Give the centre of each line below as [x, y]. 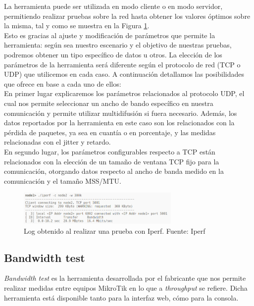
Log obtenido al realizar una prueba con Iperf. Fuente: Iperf [115, 230]
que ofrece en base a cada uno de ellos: [63, 83]
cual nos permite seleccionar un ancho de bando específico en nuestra [109, 103]
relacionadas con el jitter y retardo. [57, 142]
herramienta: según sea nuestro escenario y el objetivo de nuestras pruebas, [118, 45]
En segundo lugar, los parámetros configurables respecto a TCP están [110, 151]
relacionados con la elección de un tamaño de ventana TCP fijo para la [112, 161]
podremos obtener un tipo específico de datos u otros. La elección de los [113, 54]
